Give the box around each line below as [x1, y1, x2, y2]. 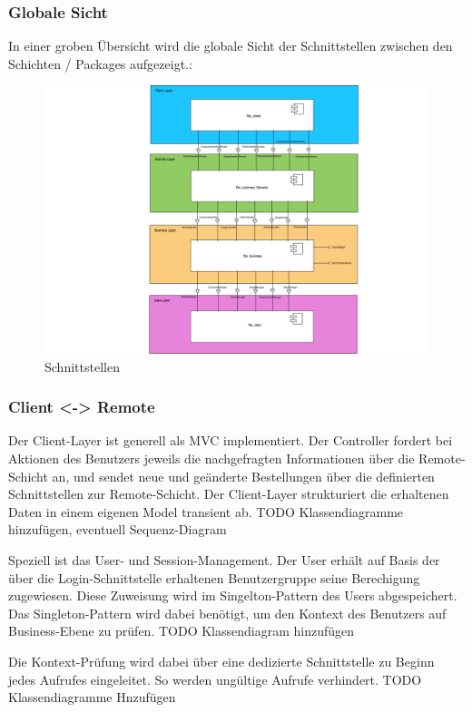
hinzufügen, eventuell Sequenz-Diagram [8, 520, 227, 539]
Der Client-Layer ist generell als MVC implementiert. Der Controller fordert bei [8, 431, 453, 450]
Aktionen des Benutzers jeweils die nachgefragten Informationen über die [8, 449, 415, 468]
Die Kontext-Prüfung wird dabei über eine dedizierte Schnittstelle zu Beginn [8, 651, 435, 670]
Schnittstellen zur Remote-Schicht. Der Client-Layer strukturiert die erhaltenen [8, 484, 449, 503]
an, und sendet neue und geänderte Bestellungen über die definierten [52, 466, 435, 485]
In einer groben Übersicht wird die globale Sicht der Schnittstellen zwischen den [8, 36, 453, 55]
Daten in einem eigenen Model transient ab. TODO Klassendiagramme [8, 502, 404, 521]
